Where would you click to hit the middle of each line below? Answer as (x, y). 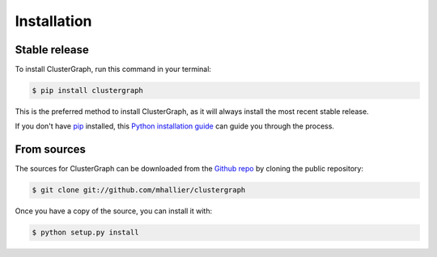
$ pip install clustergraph (87, 91)
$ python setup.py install (85, 233)
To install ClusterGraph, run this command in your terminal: (113, 70)
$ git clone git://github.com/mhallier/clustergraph (139, 190)
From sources (51, 150)
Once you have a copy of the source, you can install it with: (114, 211)
